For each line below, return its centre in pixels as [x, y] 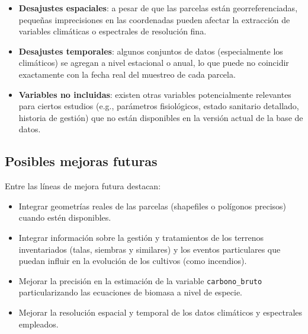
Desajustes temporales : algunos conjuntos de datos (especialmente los [151, 51]
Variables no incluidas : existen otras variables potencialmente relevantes [155, 94]
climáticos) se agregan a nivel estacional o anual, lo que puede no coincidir [154, 63]
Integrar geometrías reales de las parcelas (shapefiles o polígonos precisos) [153, 206]
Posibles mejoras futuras [81, 161]
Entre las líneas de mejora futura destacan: [83, 186]
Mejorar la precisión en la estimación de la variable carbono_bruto [140, 280]
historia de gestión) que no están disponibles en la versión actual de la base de [161, 117]
